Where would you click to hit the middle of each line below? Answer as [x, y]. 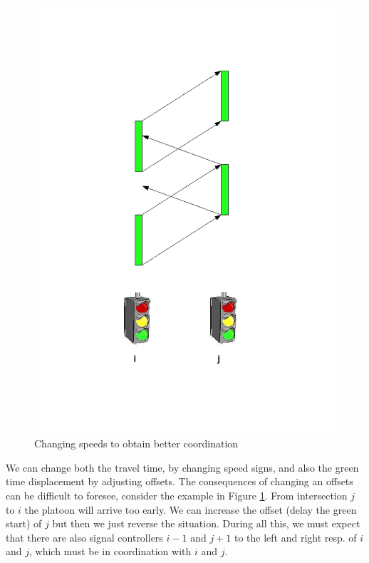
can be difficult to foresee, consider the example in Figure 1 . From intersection [177, 496]
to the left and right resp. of [295, 537]
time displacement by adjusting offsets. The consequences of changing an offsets [180, 481]
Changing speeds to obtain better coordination [136, 443]
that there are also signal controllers [84, 537]
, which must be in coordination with [110, 551]
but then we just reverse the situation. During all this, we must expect [206, 523]
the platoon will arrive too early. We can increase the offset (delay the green [191, 509]
